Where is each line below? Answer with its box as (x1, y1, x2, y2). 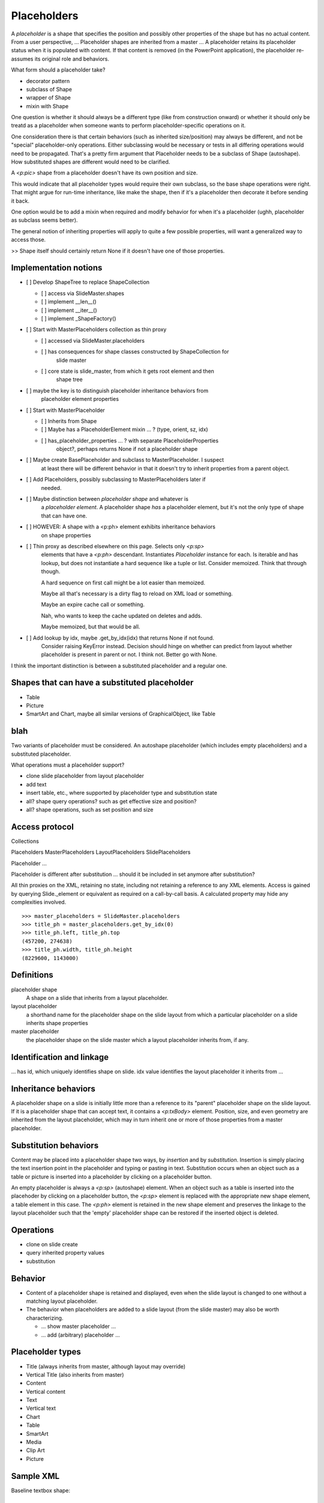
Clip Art (26, 1446, 45, 1454)
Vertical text (26, 1404, 56, 1412)
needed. (41, 484, 62, 491)
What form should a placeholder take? (11, 66, 106, 73)
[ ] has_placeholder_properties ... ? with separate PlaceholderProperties (41, 436, 219, 444)
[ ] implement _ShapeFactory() (41, 315, 116, 322)
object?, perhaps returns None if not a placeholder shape (56, 445, 198, 453)
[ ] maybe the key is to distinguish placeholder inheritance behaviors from (26, 387, 209, 394)
